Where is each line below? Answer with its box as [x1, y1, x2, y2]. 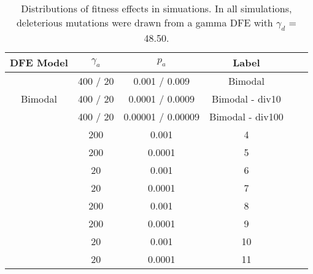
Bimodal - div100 [209, 109, 284, 124]
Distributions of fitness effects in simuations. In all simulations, [21, 1, 292, 15]
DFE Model [10, 55, 68, 70]
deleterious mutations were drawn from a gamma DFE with [16, 15, 273, 29]
